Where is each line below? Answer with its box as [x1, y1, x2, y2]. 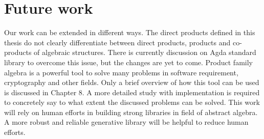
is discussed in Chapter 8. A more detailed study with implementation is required [4, 87, 260, 97]
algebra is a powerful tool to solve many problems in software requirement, [4, 67, 238, 77]
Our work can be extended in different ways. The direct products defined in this [4, 27, 255, 38]
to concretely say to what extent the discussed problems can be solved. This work [4, 97, 260, 107]
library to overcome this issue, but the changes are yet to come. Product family [4, 57, 253, 67]
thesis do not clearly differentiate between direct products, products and [4, 37, 231, 47]
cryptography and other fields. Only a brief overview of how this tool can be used [4, 77, 259, 88]
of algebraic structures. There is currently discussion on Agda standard [34, 47, 256, 58]
